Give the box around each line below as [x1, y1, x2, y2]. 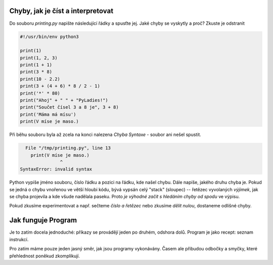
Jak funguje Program [9, 216, 77, 225]
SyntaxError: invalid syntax [20, 166, 93, 172]
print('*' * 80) [20, 90, 61, 96]
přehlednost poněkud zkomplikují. [9, 253, 80, 259]
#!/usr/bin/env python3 [20, 33, 79, 39]
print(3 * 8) [20, 69, 53, 75]
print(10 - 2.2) [20, 76, 61, 82]
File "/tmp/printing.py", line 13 [25, 145, 111, 151]
